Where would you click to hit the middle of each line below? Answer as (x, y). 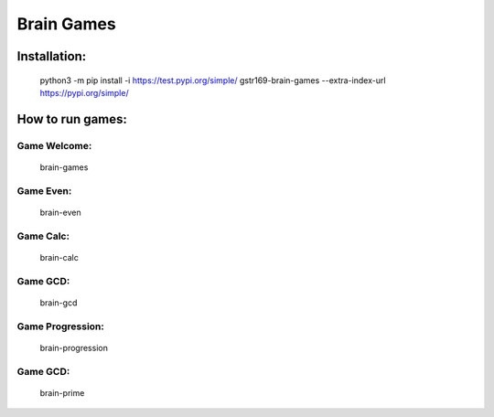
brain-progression (74, 347)
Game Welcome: (54, 145)
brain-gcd (59, 303)
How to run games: (72, 119)
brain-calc (59, 257)
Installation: (52, 56)
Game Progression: (61, 326)
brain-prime (62, 392)
